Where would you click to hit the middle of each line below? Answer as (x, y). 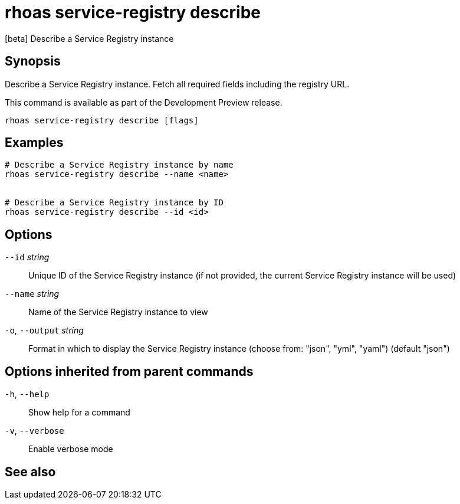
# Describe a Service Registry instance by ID (114, 203)
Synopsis (33, 61)
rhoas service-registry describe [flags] (102, 120)
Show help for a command (79, 413)
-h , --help (27, 394)
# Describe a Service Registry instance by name (119, 165)
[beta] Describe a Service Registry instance (89, 38)
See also (30, 472)
